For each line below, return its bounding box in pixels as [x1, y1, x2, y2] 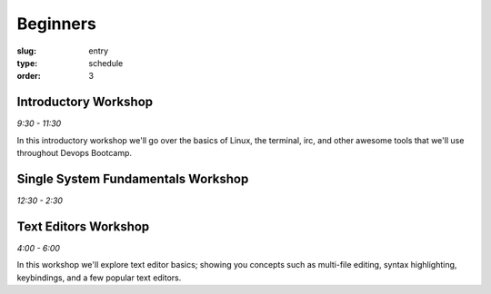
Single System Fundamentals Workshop [16, 171, 249, 186]
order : [16, 71, 41, 82]
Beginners [16, 14, 97, 34]
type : [16, 57, 38, 68]
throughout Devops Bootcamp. [16, 148, 132, 159]
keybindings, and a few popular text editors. [16, 272, 182, 283]
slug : [16, 45, 36, 56]
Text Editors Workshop [16, 219, 150, 234]
